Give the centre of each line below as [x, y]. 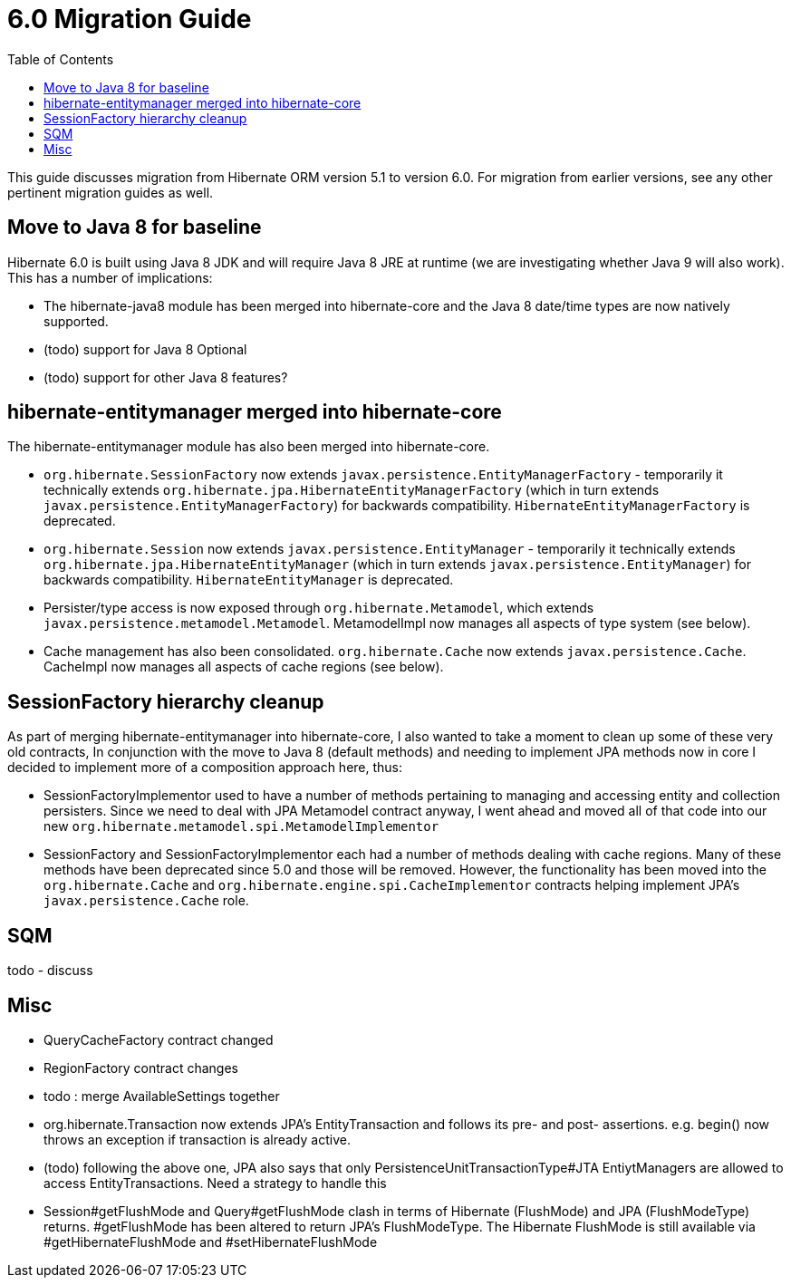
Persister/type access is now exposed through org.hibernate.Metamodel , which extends [319, 608]
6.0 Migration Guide [130, 19]
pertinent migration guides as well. [111, 192]
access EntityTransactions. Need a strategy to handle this [215, 1183]
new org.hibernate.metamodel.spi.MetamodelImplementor [241, 826]
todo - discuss [50, 971]
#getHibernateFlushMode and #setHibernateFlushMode [211, 1242]
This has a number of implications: [110, 277]
